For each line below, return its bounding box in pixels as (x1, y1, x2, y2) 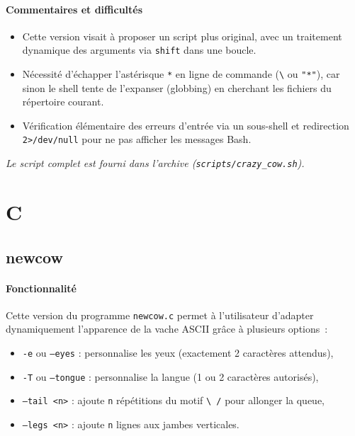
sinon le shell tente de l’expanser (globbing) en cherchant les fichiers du (22, 80, 332, 95)
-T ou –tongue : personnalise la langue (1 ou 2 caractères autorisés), (22, 369, 319, 384)
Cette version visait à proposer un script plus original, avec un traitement (22, 28, 342, 43)
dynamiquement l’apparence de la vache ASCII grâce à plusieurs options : (6, 321, 328, 336)
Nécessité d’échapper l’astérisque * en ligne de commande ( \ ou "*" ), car (22, 67, 340, 81)
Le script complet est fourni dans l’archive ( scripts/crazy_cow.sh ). (6, 156, 305, 171)
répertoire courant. (22, 94, 104, 109)
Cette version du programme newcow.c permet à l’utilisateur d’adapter (6, 307, 314, 322)
